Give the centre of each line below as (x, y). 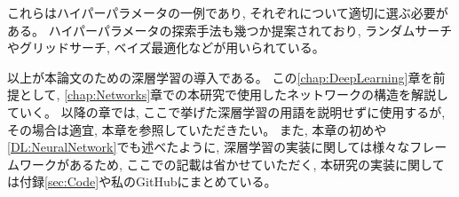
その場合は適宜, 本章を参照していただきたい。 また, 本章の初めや (197, 129)
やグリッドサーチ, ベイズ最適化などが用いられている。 (166, 47)
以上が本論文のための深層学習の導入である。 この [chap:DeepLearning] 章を (220, 77)
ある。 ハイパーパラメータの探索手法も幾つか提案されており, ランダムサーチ (230, 30)
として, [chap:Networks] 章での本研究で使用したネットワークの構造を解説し (234, 95)
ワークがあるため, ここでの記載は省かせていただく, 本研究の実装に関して (232, 164)
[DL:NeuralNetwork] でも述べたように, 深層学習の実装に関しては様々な (209, 147)
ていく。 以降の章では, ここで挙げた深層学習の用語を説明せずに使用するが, (226, 111)
